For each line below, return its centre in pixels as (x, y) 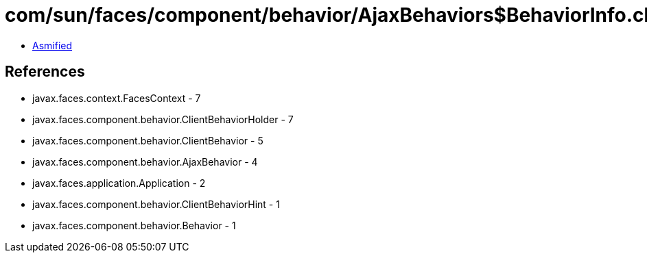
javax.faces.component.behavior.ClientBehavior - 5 (148, 140)
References (45, 72)
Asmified (52, 45)
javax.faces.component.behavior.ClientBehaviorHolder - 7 (163, 119)
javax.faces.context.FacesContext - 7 (117, 98)
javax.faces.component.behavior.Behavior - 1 (134, 225)
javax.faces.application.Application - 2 (119, 183)
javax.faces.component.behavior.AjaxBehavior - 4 (145, 162)
